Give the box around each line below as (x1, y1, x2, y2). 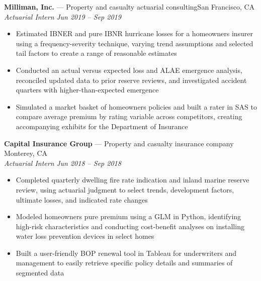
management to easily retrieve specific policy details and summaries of (16, 257, 233, 268)
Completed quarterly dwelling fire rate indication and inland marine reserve (16, 174, 249, 185)
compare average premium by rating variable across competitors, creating (16, 111, 242, 122)
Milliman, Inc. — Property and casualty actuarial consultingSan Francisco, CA (4, 2, 255, 12)
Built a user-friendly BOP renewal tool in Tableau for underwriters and (16, 247, 236, 258)
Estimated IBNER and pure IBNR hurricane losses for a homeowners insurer (16, 28, 253, 39)
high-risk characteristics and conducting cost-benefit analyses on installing (16, 221, 244, 231)
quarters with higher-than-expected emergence (16, 84, 159, 95)
